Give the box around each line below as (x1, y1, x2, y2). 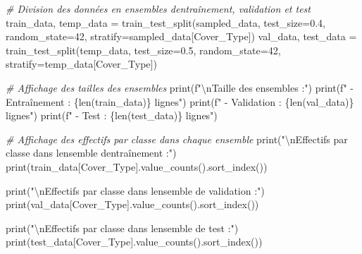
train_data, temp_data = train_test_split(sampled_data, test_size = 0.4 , (6, 15, 326, 30)
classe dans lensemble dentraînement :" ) (6, 145, 177, 160)
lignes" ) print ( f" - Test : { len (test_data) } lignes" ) (6, 108, 218, 123)
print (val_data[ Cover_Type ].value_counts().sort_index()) (6, 197, 259, 212)
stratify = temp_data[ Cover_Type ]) (6, 56, 157, 71)
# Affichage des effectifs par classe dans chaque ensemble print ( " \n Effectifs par (6, 131, 348, 146)
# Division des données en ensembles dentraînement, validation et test (6, 1, 311, 16)
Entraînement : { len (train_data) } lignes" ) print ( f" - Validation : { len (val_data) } (6, 94, 354, 109)
